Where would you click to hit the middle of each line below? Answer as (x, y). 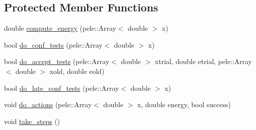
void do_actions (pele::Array (48, 104)
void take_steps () (32, 121)
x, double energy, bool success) (184, 104)
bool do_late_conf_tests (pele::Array (62, 88)
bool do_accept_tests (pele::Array (57, 61)
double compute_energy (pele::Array (60, 28)
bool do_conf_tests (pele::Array (53, 44)
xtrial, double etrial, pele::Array (203, 61)
